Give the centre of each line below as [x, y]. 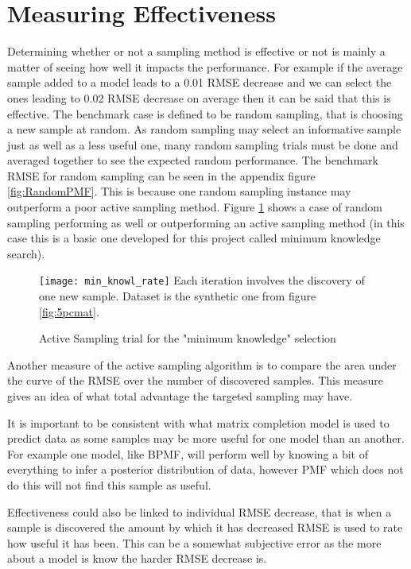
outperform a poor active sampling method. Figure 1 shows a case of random [195, 207]
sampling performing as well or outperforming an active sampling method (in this [206, 222]
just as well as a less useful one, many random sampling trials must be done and [203, 144]
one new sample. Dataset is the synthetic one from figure [178, 296]
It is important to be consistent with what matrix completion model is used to [198, 422]
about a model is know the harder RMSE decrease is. [137, 558]
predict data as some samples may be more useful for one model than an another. [206, 438]
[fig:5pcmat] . [69, 311]
